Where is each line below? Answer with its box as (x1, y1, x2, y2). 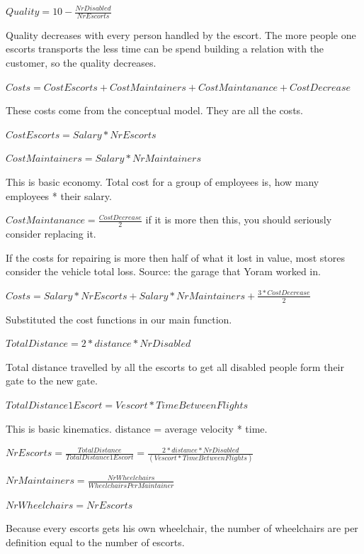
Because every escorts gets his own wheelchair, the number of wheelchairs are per (6, 521, 358, 536)
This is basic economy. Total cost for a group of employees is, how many (6, 174, 319, 189)
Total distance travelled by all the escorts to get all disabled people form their (6, 359, 345, 374)
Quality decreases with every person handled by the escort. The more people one (6, 27, 356, 42)
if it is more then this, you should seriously (145, 212, 332, 227)
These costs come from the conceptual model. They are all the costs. (6, 103, 303, 118)
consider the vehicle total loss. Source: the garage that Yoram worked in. (6, 264, 321, 279)
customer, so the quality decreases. (6, 55, 157, 70)
